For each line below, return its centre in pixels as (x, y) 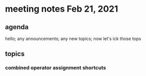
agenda (17, 27)
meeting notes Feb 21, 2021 (62, 9)
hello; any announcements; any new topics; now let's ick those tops (73, 38)
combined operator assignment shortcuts (56, 68)
